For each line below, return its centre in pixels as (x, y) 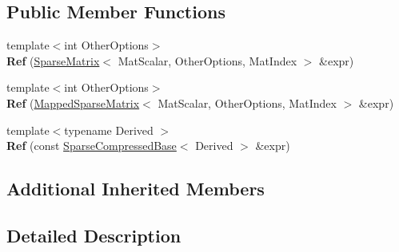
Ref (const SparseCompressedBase (92, 146)
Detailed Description (94, 235)
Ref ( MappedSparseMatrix (73, 102)
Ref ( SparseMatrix (53, 60)
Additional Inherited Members (136, 189)
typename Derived (109, 130)
